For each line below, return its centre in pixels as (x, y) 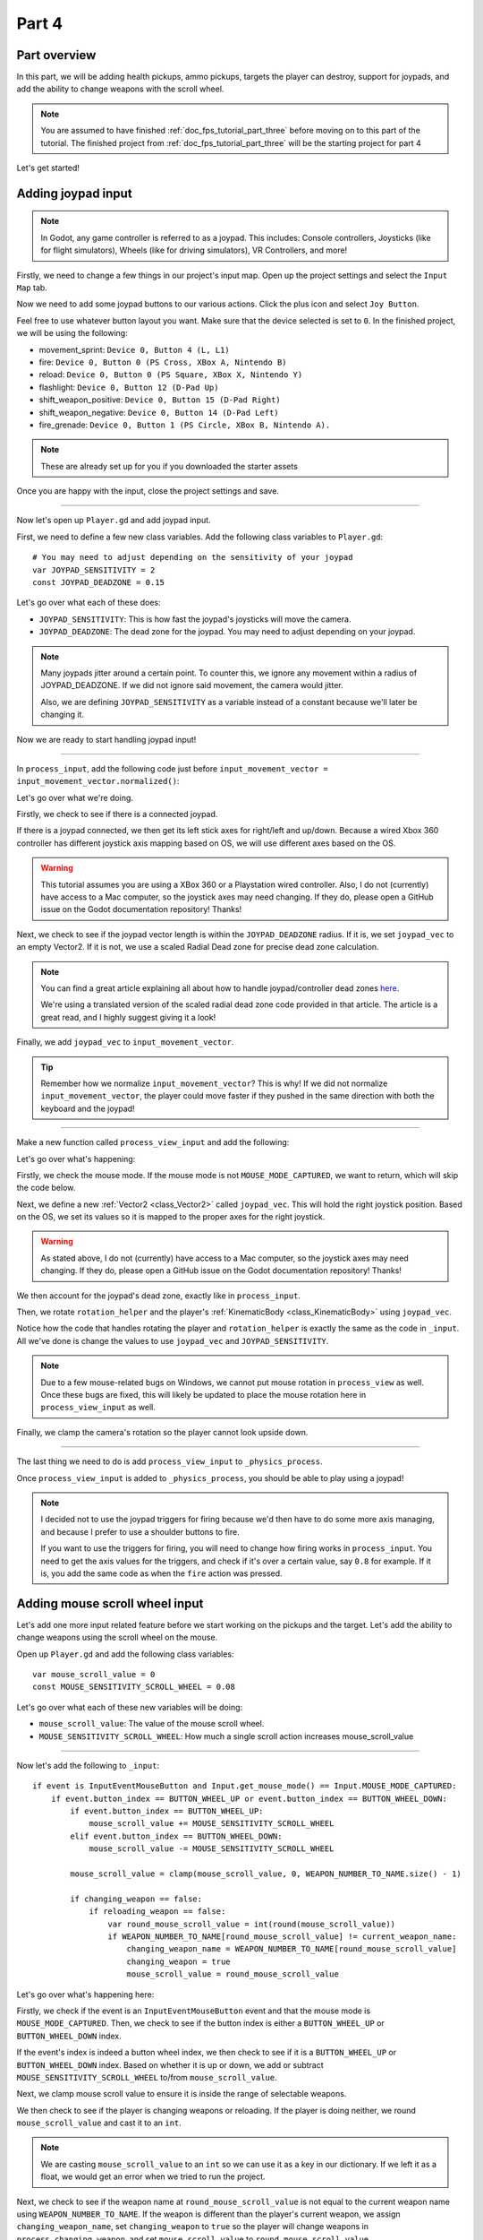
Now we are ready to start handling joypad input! (106, 739)
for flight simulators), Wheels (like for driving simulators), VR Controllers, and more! (194, 250)
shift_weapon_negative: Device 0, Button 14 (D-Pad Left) (159, 412)
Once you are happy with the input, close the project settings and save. (148, 491)
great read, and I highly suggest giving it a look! (128, 1017)
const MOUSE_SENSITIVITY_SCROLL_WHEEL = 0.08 (134, 1687)
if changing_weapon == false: (136, 1899)
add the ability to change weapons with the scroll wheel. (120, 89)
